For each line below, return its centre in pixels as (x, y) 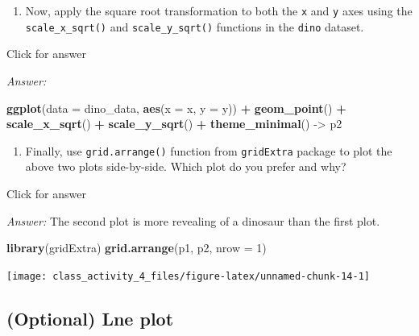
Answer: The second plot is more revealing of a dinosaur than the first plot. (193, 220)
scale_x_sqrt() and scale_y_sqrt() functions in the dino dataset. (195, 26)
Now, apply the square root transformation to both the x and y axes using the (219, 10)
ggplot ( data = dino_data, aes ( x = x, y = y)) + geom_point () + (176, 108)
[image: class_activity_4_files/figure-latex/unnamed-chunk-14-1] (189, 276)
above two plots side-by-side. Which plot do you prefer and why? (186, 166)
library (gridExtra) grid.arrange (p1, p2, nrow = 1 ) (137, 248)
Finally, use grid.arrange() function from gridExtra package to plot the (209, 150)
